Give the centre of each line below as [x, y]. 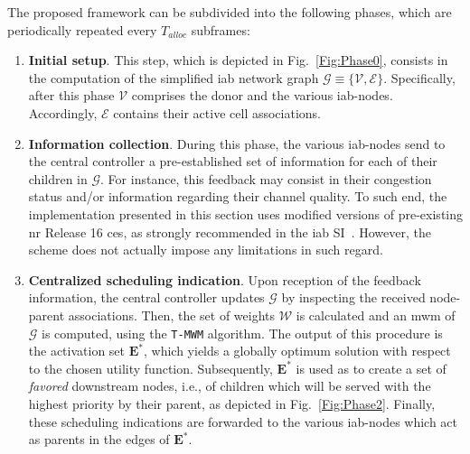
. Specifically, [419, 77]
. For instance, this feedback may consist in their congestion [266, 178]
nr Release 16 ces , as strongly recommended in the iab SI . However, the [230, 232]
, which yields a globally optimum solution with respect [297, 351]
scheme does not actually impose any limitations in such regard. [206, 250]
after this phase [71, 95]
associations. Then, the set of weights [172, 315]
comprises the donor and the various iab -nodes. [262, 95]
